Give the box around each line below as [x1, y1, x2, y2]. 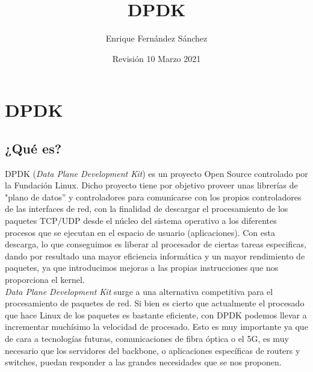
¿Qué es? [5, 138, 62, 157]
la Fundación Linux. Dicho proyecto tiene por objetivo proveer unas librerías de [5, 179, 298, 191]
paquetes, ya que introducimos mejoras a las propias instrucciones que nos [5, 261, 279, 274]
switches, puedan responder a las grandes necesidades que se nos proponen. [5, 356, 282, 368]
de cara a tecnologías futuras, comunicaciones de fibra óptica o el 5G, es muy [5, 332, 289, 345]
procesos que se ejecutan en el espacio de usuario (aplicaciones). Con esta [5, 226, 275, 238]
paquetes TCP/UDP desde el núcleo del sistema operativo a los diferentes [5, 214, 277, 227]
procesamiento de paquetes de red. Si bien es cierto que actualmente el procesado [5, 297, 305, 309]
